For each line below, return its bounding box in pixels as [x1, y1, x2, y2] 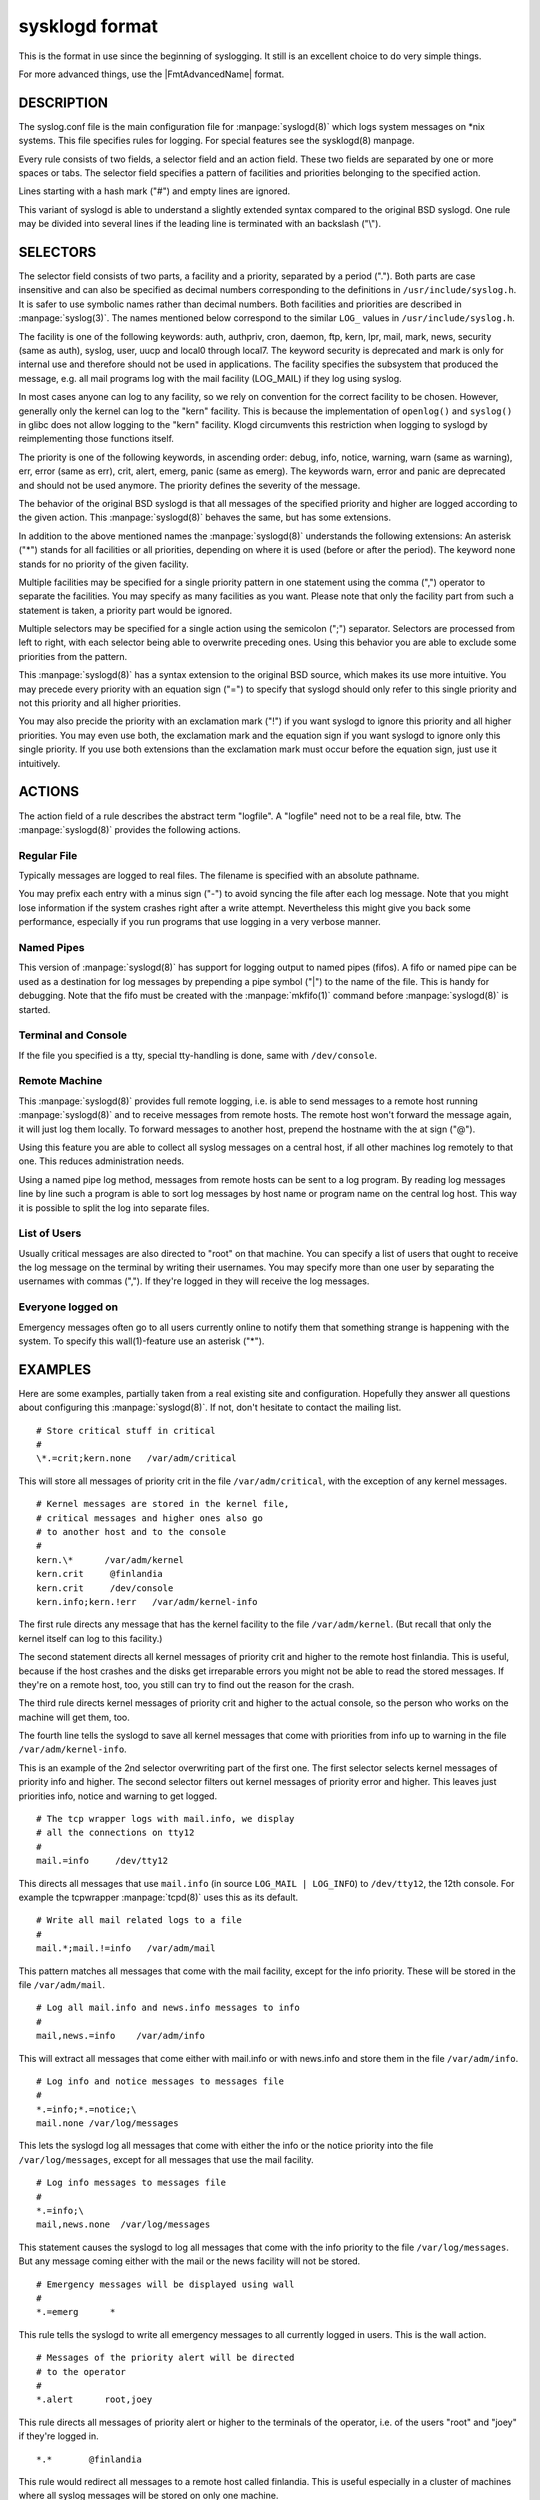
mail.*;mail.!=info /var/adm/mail [36, 1943, 216, 1954]
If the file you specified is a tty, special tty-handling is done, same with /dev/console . [18, 1049, 378, 1061]
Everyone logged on [18, 1300, 119, 1314]
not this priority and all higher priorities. [18, 697, 182, 709]
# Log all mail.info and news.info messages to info [36, 2002, 300, 2014]
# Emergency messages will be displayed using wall [36, 2278, 295, 2290]
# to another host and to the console [36, 1526, 227, 1538]
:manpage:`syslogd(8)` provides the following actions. [18, 823, 241, 835]
